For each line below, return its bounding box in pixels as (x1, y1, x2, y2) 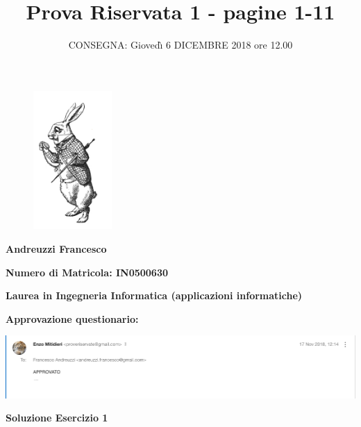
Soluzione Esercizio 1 (6, 410, 108, 425)
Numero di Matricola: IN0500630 (6, 265, 169, 279)
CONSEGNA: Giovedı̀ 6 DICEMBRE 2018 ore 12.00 (68, 37, 293, 52)
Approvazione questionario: (6, 311, 139, 326)
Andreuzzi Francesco (6, 242, 107, 256)
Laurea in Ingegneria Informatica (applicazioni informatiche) (6, 288, 303, 303)
